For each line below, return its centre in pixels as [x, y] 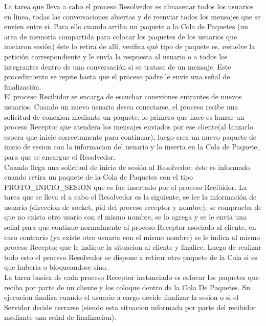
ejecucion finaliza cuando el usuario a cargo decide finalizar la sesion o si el [121, 297]
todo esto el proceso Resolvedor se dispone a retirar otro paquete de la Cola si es [131, 257]
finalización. [23, 86]
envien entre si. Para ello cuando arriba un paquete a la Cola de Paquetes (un [126, 26]
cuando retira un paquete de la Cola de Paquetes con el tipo [99, 177]
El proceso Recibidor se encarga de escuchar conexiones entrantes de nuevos [123, 96]
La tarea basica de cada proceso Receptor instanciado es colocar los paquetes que [131, 277]
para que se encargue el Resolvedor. [60, 156]
